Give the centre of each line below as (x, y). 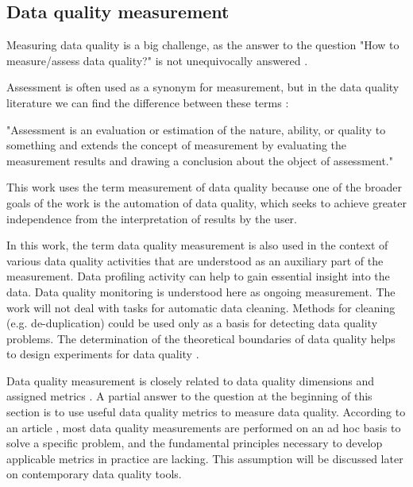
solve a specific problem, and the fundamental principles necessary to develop (195, 443)
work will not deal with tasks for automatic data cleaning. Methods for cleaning (201, 307)
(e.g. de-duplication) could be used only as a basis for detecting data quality (192, 323)
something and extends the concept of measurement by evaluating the (177, 145)
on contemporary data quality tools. (94, 474)
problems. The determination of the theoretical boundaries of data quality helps (201, 338)
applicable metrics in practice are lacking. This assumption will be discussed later (205, 458)
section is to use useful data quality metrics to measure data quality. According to (206, 412)
